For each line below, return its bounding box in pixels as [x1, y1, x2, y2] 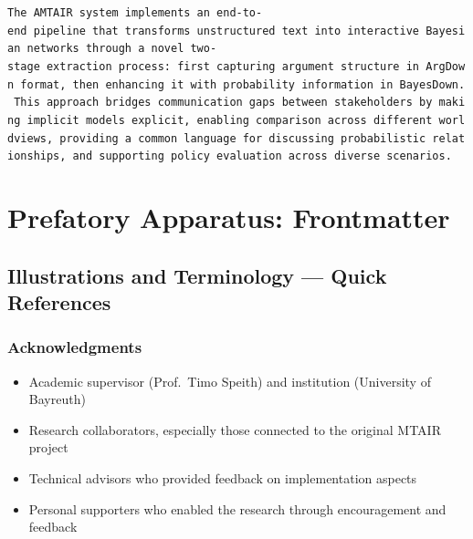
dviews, [7, 131, 54, 145]
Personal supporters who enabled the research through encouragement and [28, 499, 447, 518]
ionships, [7, 150, 67, 163]
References [7, 288, 111, 316]
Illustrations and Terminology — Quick [7, 261, 387, 289]
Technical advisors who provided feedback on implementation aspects [28, 469, 417, 488]
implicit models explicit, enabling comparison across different [26, 113, 433, 127]
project [28, 438, 68, 457]
